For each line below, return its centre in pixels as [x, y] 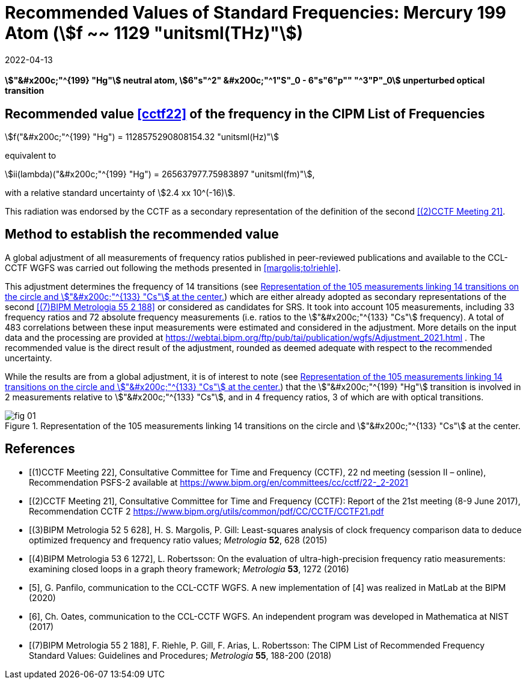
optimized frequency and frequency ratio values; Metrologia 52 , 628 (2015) [178, 540]
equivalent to [31, 156]
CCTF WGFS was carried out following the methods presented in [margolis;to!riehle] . [173, 267]
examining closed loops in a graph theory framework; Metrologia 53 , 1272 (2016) [189, 569]
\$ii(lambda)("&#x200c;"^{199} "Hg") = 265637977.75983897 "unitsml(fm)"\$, [160, 174]
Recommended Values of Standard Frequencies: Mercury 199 [256, 13]
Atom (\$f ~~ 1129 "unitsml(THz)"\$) [154, 33]
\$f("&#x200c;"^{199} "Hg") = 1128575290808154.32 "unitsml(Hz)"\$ [142, 137]
